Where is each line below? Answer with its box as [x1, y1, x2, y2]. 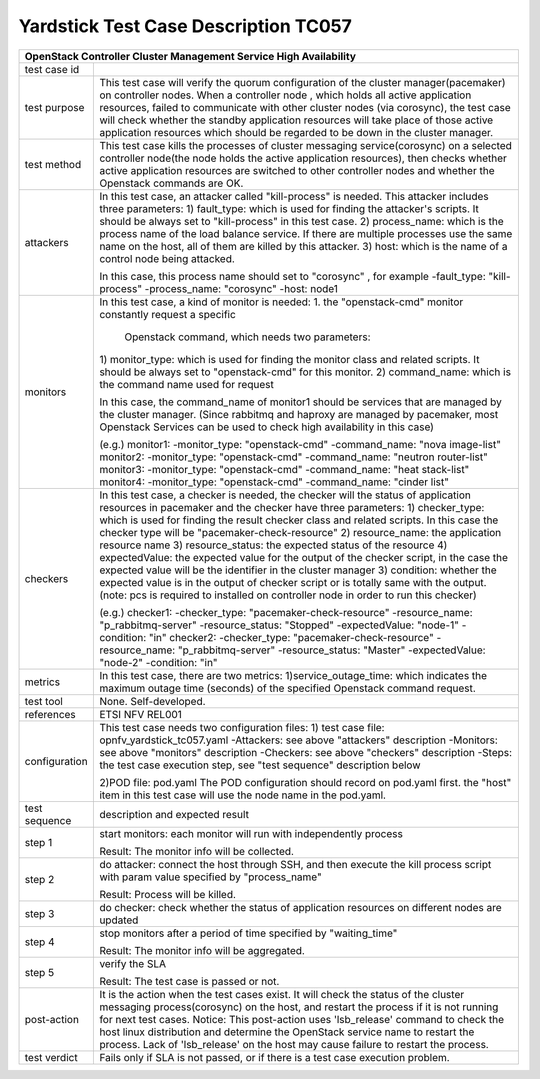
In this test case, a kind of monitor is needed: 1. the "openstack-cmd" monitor [99, 295, 464, 309]
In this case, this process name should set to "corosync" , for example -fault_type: [99, 269, 487, 283]
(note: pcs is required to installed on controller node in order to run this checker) [99, 588, 477, 602]
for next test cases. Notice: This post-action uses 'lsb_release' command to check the [99, 1012, 505, 1026]
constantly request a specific [99, 307, 237, 321]
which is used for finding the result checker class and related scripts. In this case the [99, 513, 499, 527]
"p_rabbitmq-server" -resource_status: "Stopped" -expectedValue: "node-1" [99, 618, 460, 632]
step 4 [24, 935, 55, 949]
